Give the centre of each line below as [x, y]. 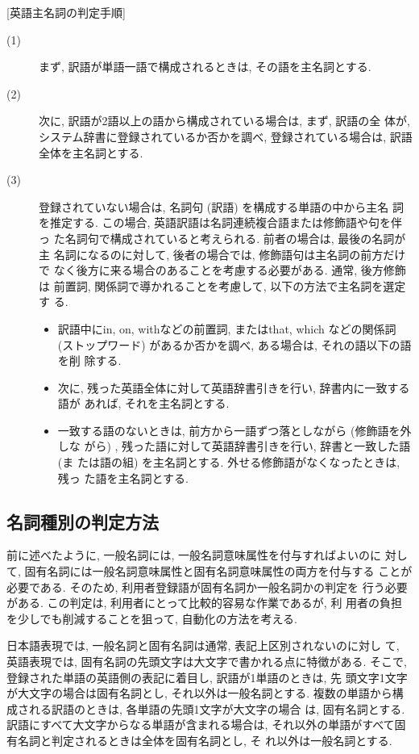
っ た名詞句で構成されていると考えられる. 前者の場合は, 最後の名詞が [222, 238]
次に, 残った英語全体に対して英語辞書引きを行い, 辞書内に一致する [234, 387]
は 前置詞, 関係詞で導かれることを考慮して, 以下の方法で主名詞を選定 [222, 285]
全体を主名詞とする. [91, 152]
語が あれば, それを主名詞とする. [143, 403]
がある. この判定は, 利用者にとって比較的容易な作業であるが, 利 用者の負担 [205, 603]
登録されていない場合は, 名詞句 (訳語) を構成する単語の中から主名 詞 [222, 206]
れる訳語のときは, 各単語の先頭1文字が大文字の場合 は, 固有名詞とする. [217, 708]
